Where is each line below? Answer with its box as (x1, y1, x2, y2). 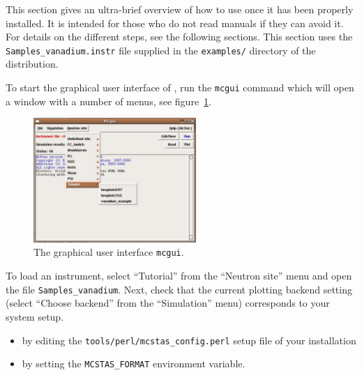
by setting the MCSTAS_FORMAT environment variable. (22, 356, 246, 371)
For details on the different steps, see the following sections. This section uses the (6, 29, 353, 44)
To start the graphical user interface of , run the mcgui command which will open (6, 80, 354, 95)
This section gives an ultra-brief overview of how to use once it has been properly (6, 2, 354, 16)
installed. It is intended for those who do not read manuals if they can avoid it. (6, 15, 344, 30)
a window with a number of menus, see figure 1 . (6, 93, 212, 108)
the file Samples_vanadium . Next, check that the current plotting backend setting (6, 282, 352, 296)
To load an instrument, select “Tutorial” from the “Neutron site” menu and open (6, 268, 352, 283)
